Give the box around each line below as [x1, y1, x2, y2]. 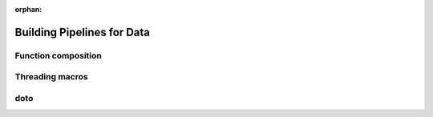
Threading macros [14, 71, 88, 83]
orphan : [14, 5, 42, 14]
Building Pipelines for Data [14, 25, 150, 39]
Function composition [14, 50, 102, 61]
